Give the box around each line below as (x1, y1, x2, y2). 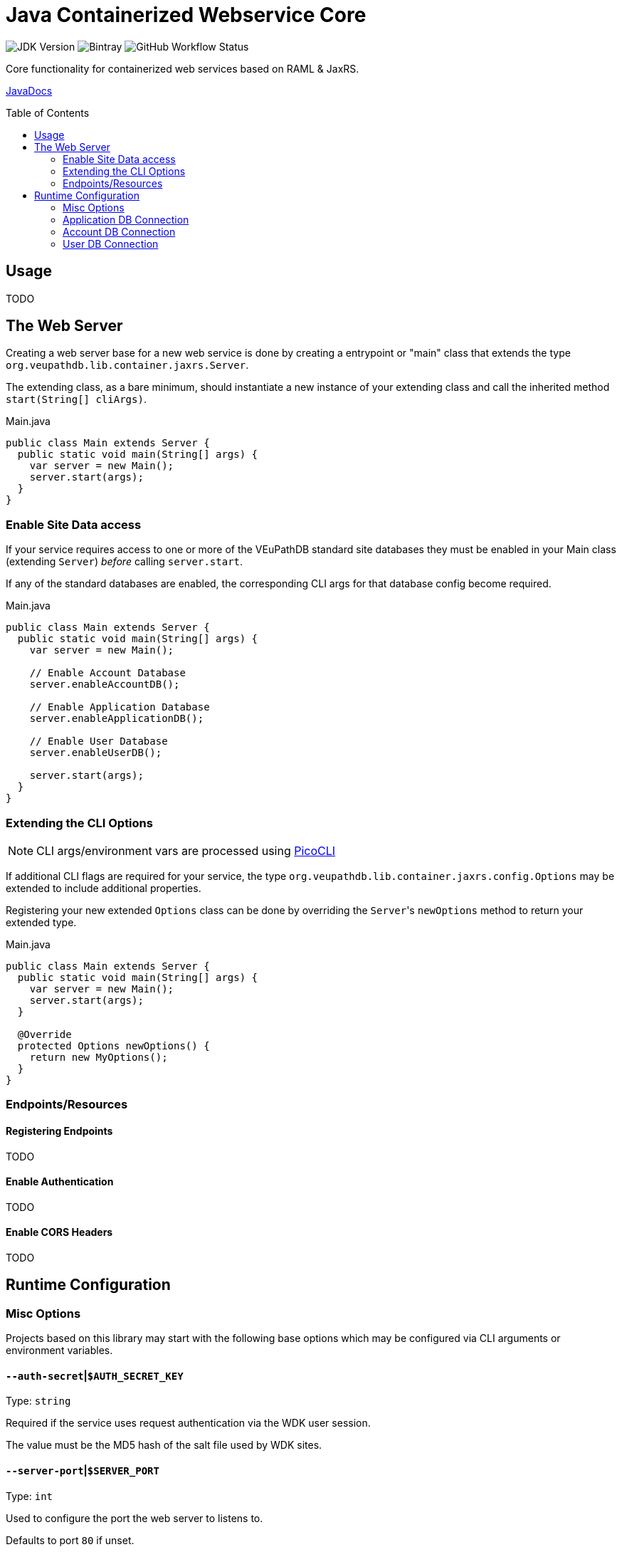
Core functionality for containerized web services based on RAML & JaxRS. (6, 62, 359, 75)
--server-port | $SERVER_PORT (6, 1464, 159, 1477)
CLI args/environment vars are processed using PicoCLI (36, 843, 336, 858)
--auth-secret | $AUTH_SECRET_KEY (6, 1369, 184, 1382)
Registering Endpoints (6, 1124, 113, 1137)
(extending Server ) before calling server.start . (6, 555, 243, 568)
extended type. (6, 916, 77, 928)
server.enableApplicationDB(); (29, 713, 204, 725)
